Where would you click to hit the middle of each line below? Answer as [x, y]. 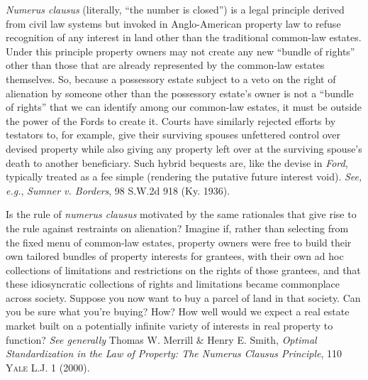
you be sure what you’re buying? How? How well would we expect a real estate [178, 311]
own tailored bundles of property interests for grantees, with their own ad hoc [175, 256]
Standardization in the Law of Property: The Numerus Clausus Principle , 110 [174, 353]
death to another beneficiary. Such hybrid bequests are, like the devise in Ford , [177, 162]
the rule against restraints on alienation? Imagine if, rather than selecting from [177, 228]
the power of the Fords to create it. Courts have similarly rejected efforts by [171, 120]
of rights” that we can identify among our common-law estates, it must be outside [184, 107]
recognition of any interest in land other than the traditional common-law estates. [184, 37]
